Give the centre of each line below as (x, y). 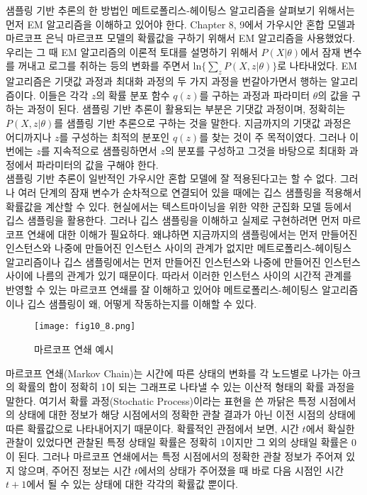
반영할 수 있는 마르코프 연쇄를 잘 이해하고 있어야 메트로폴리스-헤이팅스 (162, 290)
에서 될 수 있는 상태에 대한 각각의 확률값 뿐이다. (132, 484)
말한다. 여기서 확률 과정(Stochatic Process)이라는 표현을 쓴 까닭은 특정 (161, 400)
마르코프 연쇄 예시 (74, 349)
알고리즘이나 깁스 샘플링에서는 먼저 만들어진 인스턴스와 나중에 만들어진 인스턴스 (183, 261)
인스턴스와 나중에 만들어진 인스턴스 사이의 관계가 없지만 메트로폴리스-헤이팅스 (179, 248)
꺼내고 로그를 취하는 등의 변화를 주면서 (104, 66)
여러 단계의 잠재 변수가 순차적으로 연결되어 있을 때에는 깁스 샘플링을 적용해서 (190, 192)
